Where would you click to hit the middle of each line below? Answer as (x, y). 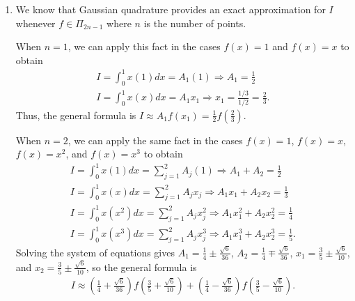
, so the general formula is (141, 267)
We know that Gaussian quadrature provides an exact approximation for (171, 9)
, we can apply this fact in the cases (144, 46)
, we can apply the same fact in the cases (155, 140)
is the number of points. (195, 23)
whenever (35, 23)
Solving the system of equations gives (95, 252)
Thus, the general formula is (76, 115)
